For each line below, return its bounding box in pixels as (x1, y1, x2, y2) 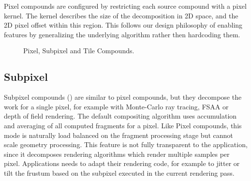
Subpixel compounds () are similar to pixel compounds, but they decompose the (4, 92, 242, 102)
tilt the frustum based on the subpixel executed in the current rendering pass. (4, 167, 235, 178)
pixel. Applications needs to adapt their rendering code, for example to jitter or (4, 158, 240, 168)
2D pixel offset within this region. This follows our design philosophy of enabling (4, 20, 243, 30)
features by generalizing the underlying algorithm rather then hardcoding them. (4, 29, 240, 39)
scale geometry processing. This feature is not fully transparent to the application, (4, 139, 248, 150)
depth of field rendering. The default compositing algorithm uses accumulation (4, 111, 237, 121)
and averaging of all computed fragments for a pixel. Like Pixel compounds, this (4, 120, 242, 130)
